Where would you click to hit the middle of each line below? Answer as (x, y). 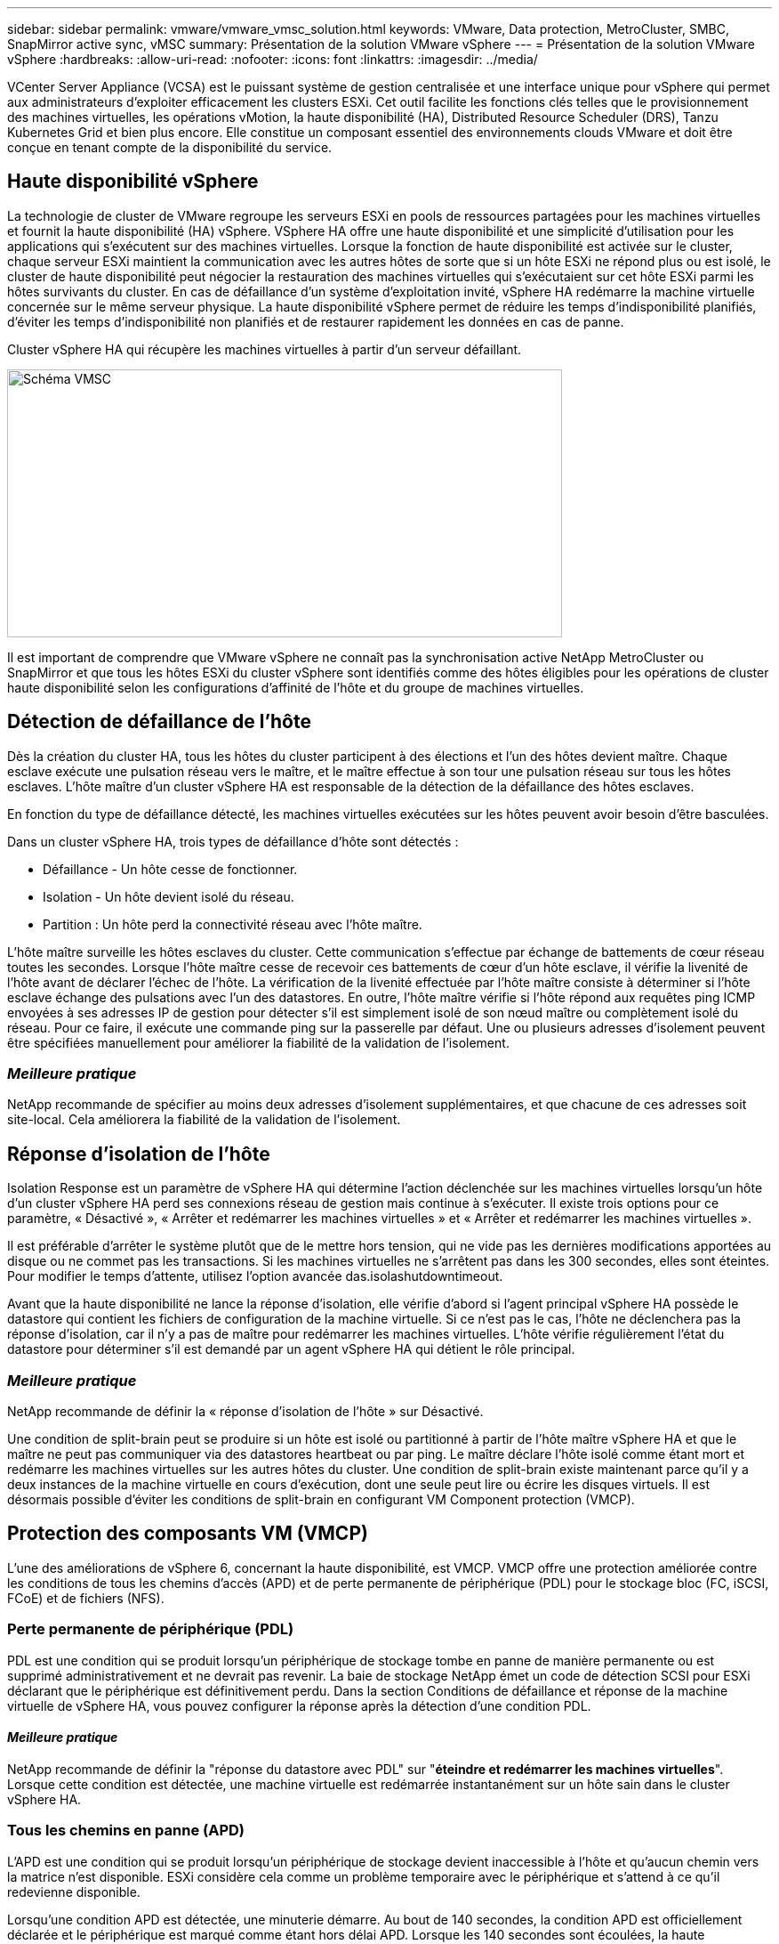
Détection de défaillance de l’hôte (159, 722)
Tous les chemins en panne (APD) (126, 1831)
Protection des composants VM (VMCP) (188, 1534)
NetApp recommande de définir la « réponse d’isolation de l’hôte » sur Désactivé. (245, 1412)
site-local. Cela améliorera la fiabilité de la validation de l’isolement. (204, 1120)
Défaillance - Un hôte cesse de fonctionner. (170, 869)
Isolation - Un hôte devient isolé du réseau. (169, 896)
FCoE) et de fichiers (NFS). (86, 1598)
